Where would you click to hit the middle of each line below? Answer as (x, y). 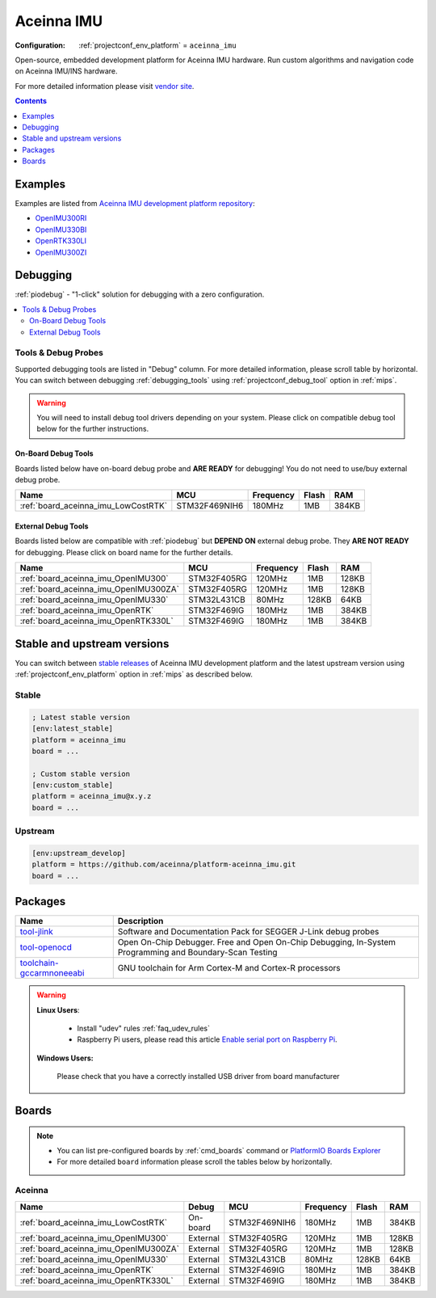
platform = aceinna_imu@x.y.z (92, 796)
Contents (31, 101)
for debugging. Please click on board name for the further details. (124, 552)
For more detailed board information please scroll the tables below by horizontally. (195, 1162)
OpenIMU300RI (61, 218)
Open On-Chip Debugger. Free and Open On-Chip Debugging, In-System (256, 942)
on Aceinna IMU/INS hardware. (66, 71)
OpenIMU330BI (61, 230)
